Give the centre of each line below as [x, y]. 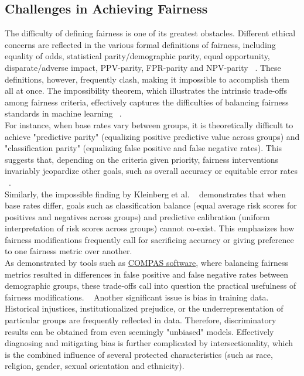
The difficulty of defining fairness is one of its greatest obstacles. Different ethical [150, 33]
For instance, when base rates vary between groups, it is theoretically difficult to [149, 124]
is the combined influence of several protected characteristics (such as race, [139, 354]
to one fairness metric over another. [69, 251]
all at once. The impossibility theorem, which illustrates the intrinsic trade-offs [146, 90]
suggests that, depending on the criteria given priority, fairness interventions [142, 159]
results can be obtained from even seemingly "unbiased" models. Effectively [139, 331]
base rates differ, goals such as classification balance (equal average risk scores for [151, 205]
